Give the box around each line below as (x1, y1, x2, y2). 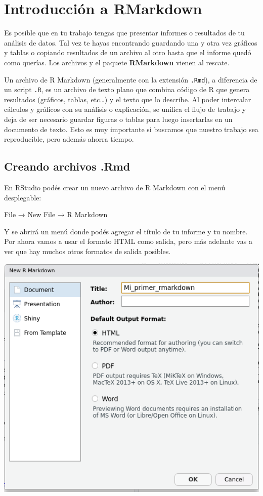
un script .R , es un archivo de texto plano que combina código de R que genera (4, 84, 250, 95)
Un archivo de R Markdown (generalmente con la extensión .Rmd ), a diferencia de (4, 74, 257, 85)
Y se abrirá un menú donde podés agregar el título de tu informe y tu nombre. (4, 226, 248, 236)
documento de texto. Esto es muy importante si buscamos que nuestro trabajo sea (4, 123, 258, 134)
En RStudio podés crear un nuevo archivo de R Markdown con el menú (4, 182, 226, 192)
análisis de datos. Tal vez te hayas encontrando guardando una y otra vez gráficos (4, 37, 257, 48)
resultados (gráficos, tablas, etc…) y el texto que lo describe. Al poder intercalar (4, 94, 251, 104)
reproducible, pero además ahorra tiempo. (4, 134, 134, 144)
